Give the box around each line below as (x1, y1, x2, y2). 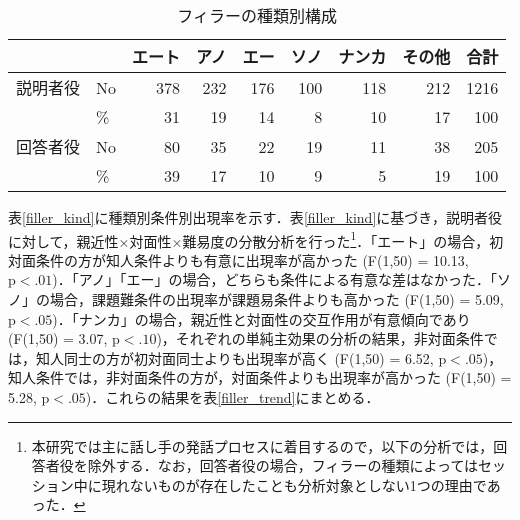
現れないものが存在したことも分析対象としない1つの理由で (101, 474, 487, 495)
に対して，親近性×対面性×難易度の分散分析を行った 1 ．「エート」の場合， (8, 227, 490, 251)
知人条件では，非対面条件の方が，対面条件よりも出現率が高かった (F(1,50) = (8, 367, 512, 388)
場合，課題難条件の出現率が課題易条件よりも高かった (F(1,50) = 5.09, (49, 289, 504, 310)
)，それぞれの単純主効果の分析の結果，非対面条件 (156, 328, 484, 349)
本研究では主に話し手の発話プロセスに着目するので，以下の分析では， (31, 435, 494, 456)
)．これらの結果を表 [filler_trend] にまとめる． (85, 387, 380, 407)
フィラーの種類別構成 (177, 4, 337, 27)
